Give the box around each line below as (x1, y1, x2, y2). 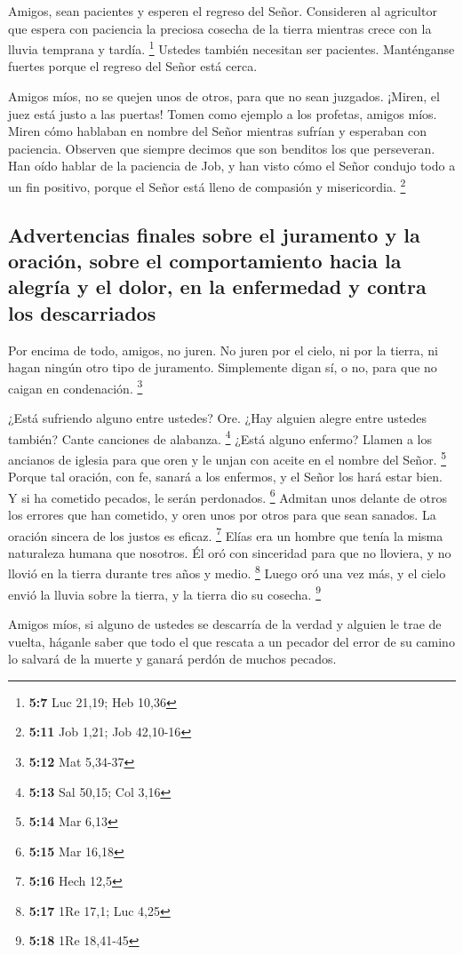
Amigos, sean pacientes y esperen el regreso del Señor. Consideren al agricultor (8, 2, 437, 20)
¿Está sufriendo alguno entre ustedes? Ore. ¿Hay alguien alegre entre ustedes (8, 409, 427, 427)
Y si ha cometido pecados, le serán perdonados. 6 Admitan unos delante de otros (8, 485, 448, 506)
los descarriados (8, 298, 156, 326)
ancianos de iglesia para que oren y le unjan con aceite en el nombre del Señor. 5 (8, 447, 447, 468)
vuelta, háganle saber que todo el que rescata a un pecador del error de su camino (8, 632, 455, 650)
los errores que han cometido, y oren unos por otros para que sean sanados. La (8, 505, 436, 523)
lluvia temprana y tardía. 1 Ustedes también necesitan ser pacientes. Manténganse (8, 37, 455, 58)
